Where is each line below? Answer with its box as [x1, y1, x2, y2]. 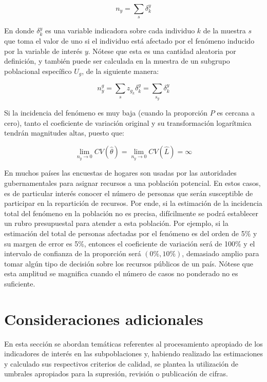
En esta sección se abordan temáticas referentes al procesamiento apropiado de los [4, 338, 263, 349]
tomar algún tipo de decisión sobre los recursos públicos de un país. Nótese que [4, 258, 253, 269]
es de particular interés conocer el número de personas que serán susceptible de [4, 187, 253, 198]
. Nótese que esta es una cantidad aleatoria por [88, 45, 236, 56]
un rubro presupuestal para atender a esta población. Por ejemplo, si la [4, 218, 228, 228]
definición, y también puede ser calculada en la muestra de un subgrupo [4, 55, 230, 66]
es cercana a [217, 107, 255, 118]
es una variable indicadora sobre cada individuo [45, 25, 195, 36]
